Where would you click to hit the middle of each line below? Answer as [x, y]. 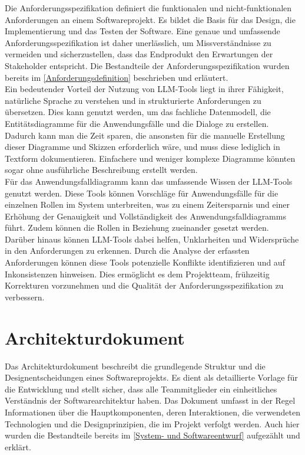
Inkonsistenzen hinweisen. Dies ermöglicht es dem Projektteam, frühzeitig [137, 274]
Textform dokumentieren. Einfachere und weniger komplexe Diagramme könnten [150, 158]
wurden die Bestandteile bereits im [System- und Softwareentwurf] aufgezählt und [152, 435]
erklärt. [18, 446]
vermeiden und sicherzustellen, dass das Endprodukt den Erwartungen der [139, 54]
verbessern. [25, 297]
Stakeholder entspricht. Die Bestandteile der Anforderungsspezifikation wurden [147, 65]
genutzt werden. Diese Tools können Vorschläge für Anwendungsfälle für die [142, 193]
